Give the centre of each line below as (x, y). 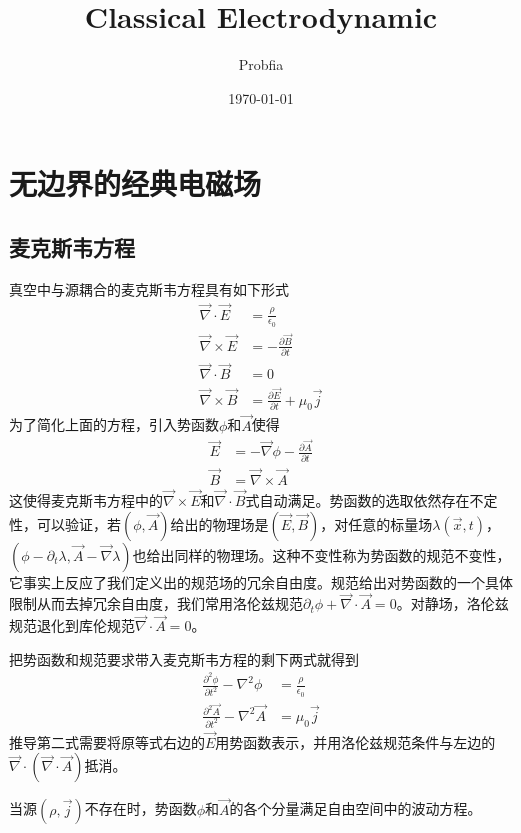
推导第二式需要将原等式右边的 (107, 741)
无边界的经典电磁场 (135, 183)
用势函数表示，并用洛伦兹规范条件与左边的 (355, 741)
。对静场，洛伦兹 (452, 603)
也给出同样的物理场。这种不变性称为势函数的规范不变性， (321, 554)
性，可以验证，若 (65, 523)
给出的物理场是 (219, 523)
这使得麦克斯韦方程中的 (86, 500)
